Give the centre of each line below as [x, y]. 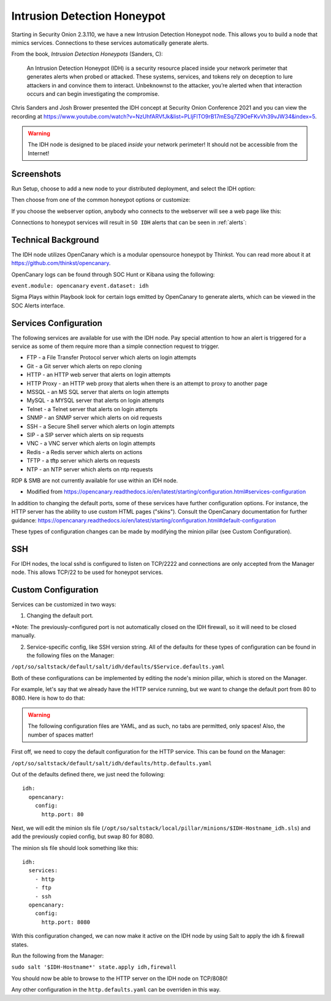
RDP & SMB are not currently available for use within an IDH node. [95, 480]
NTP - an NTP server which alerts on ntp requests [90, 469]
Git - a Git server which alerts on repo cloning [84, 366]
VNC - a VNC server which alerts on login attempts [91, 443]
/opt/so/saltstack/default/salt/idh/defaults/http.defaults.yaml [112, 763]
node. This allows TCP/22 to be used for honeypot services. [87, 572]
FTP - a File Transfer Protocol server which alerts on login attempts [111, 357]
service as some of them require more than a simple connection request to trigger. [116, 346]
